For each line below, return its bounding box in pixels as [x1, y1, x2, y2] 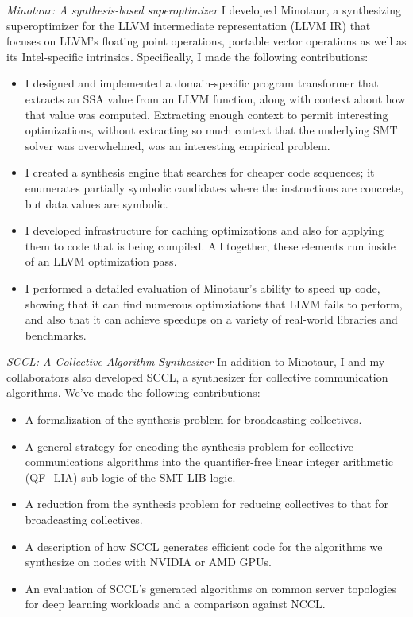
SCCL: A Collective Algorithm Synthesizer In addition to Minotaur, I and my [6, 353, 385, 370]
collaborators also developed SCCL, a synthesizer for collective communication [6, 368, 388, 385]
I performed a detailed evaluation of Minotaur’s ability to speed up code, [25, 279, 380, 296]
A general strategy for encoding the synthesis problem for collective [25, 437, 353, 454]
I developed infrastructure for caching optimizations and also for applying [25, 222, 384, 239]
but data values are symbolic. [25, 195, 168, 211]
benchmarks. [25, 326, 87, 343]
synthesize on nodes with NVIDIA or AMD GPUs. [25, 553, 272, 570]
